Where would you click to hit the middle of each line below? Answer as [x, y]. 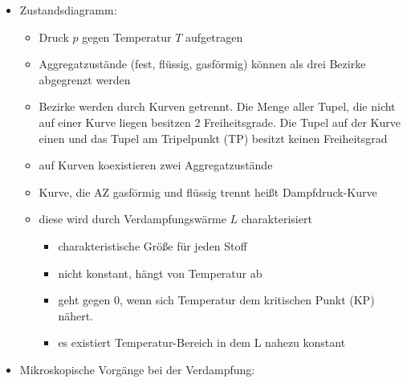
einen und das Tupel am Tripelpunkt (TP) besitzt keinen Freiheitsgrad [213, 138]
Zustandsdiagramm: [68, 10]
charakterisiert [277, 219]
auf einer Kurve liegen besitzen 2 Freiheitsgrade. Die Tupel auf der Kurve [220, 122]
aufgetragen [214, 37]
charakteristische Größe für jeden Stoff [153, 245]
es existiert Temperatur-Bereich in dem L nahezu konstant [202, 342]
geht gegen [84, 300]
